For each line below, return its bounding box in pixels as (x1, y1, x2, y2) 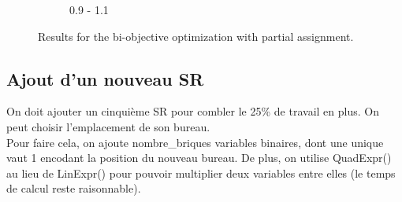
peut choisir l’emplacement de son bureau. (6, 118, 210, 134)
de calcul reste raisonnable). (6, 180, 141, 196)
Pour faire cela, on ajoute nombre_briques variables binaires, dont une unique (6, 134, 384, 150)
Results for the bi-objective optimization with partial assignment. (38, 28, 354, 44)
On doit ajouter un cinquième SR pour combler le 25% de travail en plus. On (6, 103, 379, 119)
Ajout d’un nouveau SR (6, 66, 204, 90)
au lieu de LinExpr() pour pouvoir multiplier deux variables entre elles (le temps (6, 164, 396, 181)
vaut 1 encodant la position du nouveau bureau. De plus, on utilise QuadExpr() (6, 149, 392, 166)
